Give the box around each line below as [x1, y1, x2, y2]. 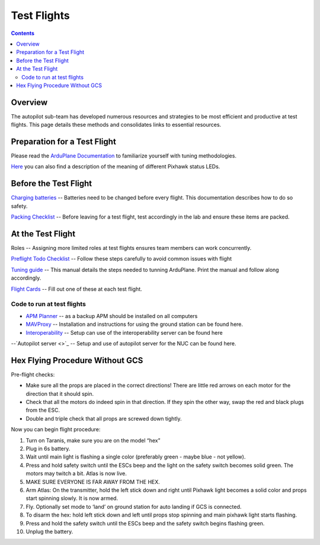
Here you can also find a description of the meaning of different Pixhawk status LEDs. [11, 163, 220, 170]
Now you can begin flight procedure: [11, 426, 101, 433]
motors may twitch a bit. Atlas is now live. [25, 470, 127, 477]
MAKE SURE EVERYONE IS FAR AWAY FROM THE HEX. [25, 478, 160, 485]
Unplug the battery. [25, 528, 73, 535]
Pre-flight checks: [11, 371, 55, 378]
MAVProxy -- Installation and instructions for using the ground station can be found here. [25, 320, 243, 328]
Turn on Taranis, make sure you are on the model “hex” [25, 437, 161, 444]
